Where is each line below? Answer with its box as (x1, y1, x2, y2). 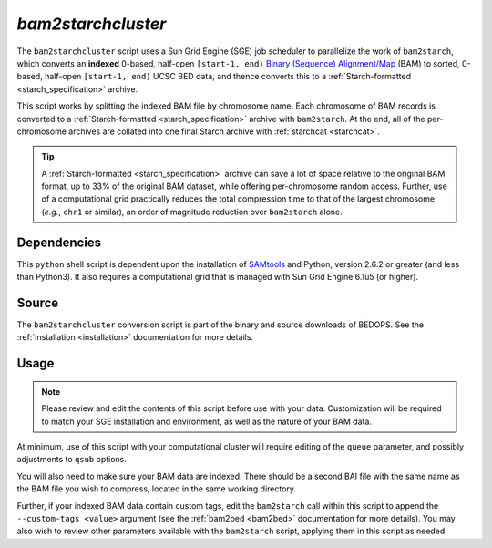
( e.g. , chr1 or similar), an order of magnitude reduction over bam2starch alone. (41, 206, 343, 217)
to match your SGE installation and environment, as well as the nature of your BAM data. (41, 416, 373, 427)
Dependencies (16, 234, 102, 250)
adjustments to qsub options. (16, 454, 128, 465)
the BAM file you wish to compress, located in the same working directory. (16, 483, 296, 494)
